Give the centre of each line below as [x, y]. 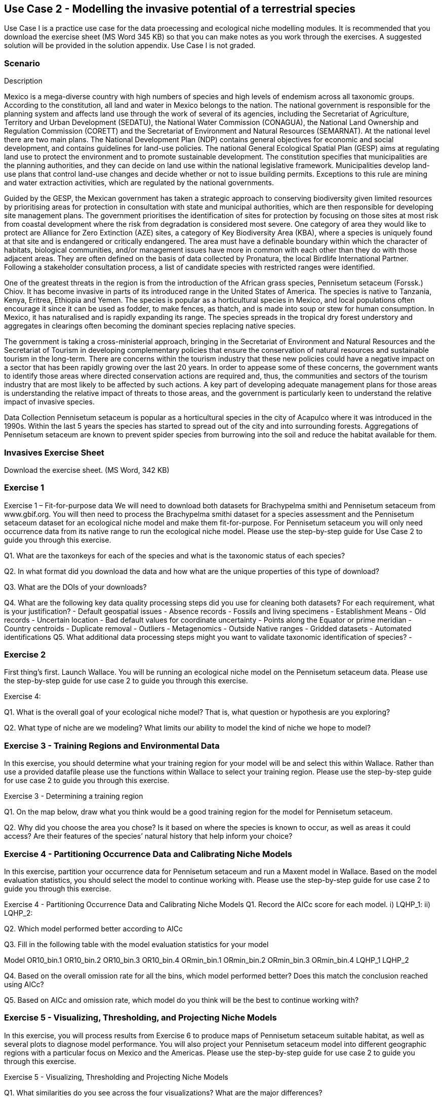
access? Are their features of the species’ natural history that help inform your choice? [148, 836]
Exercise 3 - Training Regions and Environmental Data [112, 745]
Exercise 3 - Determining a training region [74, 796]
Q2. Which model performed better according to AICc [94, 928]
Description [23, 81]
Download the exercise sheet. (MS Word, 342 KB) [87, 470]
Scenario [22, 63]
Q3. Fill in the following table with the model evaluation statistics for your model [136, 944]
